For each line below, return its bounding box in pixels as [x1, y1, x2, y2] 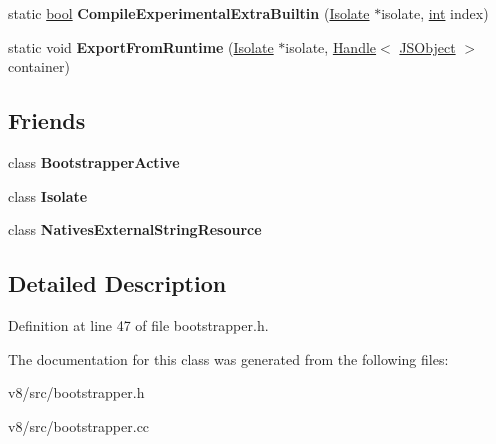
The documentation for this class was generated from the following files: [8, 348, 449, 369]
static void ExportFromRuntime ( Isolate [8, 36, 274, 57]
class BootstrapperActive [8, 151, 180, 172]
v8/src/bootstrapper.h [8, 382, 145, 403]
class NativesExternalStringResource [8, 219, 262, 240]
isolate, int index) [381, 3, 489, 23]
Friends [8, 105, 86, 136]
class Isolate [8, 185, 88, 206]
